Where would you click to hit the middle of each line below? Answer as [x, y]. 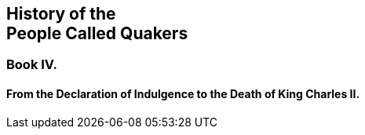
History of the [61, 14]
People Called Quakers [97, 33]
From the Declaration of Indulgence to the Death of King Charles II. [183, 94]
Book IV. [32, 65]
